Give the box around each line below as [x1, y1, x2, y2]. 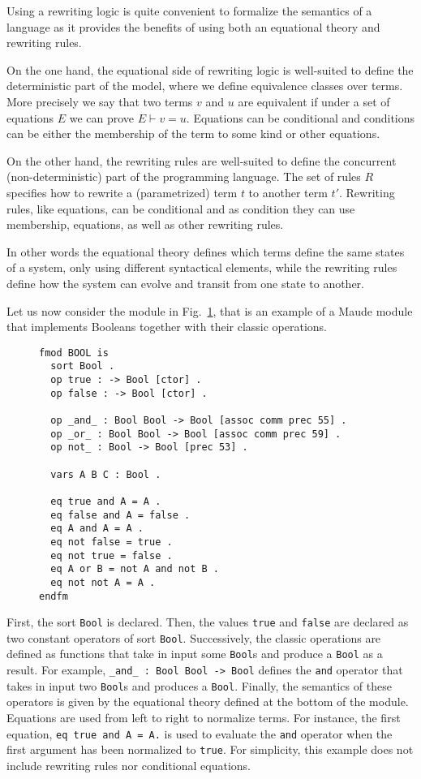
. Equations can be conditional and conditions [186, 109, 415, 126]
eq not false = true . [50, 536, 173, 548]
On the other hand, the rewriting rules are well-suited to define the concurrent [6, 152, 397, 169]
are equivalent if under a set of [238, 93, 390, 110]
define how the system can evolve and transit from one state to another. [6, 274, 364, 291]
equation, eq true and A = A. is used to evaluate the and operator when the [6, 725, 393, 742]
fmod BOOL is [39, 346, 109, 359]
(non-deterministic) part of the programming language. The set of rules [6, 168, 361, 185]
